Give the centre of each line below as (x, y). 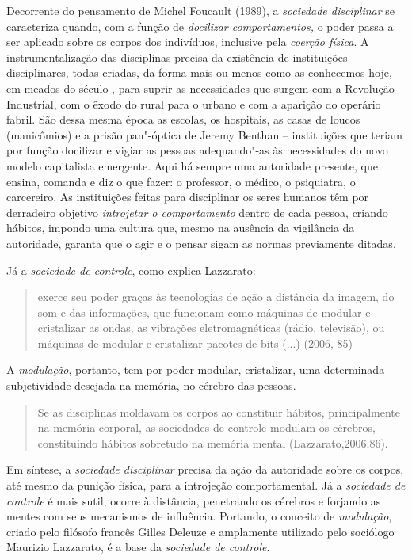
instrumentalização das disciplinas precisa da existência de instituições (177, 57)
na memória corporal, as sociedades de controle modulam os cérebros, (206, 427)
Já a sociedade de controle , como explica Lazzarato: (131, 270)
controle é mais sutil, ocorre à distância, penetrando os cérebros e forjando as (194, 500)
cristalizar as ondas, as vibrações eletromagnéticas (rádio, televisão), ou (211, 328)
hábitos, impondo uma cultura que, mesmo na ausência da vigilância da (181, 228)
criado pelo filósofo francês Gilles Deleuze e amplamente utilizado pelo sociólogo (200, 531)
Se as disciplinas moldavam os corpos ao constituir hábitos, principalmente (219, 411)
